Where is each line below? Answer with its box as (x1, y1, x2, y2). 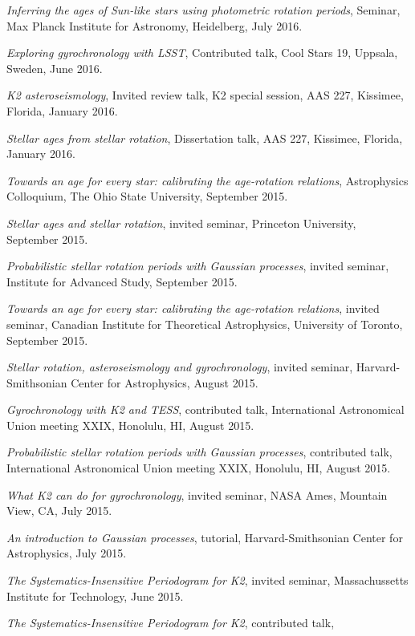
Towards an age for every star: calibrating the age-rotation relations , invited (6, 300, 380, 317)
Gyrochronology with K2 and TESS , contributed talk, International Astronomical (6, 401, 405, 418)
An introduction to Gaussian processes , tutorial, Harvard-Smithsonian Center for (6, 529, 403, 545)
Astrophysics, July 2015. (6, 545, 127, 561)
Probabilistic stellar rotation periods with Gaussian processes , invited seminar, (6, 257, 389, 274)
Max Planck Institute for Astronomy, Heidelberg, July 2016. (6, 17, 303, 34)
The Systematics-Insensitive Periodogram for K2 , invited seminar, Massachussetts (6, 572, 409, 589)
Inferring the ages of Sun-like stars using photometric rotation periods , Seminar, (6, 2, 401, 18)
